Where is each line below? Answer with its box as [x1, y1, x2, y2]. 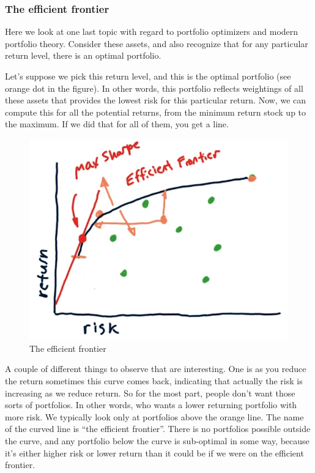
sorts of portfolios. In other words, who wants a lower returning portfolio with [5, 398, 297, 411]
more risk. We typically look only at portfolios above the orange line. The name [5, 410, 304, 423]
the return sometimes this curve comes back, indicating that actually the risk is [5, 374, 303, 387]
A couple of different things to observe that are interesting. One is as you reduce [5, 362, 306, 375]
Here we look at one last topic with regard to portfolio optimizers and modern [5, 25, 298, 38]
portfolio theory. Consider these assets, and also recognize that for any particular [5, 37, 308, 50]
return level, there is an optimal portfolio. [5, 49, 161, 62]
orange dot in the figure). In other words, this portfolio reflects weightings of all [5, 81, 303, 94]
